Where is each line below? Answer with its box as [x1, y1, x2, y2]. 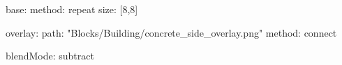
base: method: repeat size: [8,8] [6, 2, 138, 16]
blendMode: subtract [6, 48, 94, 63]
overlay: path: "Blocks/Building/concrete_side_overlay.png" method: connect [6, 25, 337, 39]
